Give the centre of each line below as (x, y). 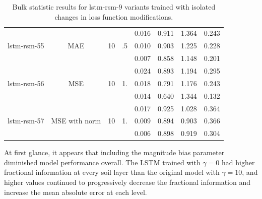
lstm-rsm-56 (26, 83)
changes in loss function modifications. (114, 16)
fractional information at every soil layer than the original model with (112, 172)
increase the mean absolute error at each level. (76, 192)
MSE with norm (76, 121)
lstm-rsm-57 (26, 121)
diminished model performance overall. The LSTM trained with (102, 162)
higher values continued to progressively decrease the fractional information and (127, 182)
